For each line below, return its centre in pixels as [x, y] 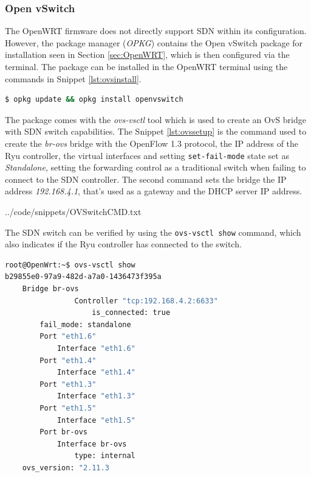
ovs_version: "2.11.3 [66, 468]
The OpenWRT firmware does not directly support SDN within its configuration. [156, 31]
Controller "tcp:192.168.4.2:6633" [146, 301]
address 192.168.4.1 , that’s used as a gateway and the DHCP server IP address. [154, 191]
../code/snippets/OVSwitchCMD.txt [73, 211]
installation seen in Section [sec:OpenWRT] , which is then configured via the [147, 55]
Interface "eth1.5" [96, 420]
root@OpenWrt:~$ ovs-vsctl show [70, 265]
